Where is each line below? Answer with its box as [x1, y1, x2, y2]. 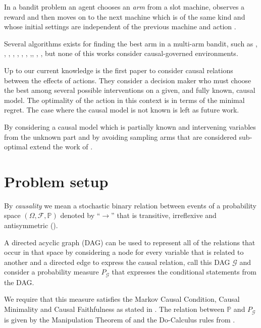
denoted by [60, 210, 95, 221]
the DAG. [4, 277, 34, 287]
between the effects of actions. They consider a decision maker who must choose [4, 75, 251, 85]
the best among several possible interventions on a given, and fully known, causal [4, 85, 255, 95]
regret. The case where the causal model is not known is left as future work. [4, 104, 239, 115]
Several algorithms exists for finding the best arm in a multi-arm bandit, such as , [4, 38, 257, 48]
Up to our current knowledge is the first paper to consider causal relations [4, 65, 233, 75]
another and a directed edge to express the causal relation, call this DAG [4, 256, 230, 267]
